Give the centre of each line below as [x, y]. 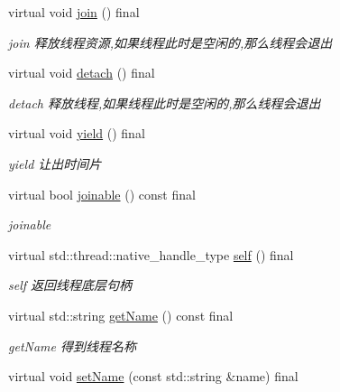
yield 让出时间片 [55, 163]
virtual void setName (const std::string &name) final [153, 376]
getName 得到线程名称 [72, 345]
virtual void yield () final [77, 133]
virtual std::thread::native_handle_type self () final [151, 254]
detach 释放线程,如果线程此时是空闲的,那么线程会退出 [165, 103]
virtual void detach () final [82, 73]
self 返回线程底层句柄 [70, 285]
